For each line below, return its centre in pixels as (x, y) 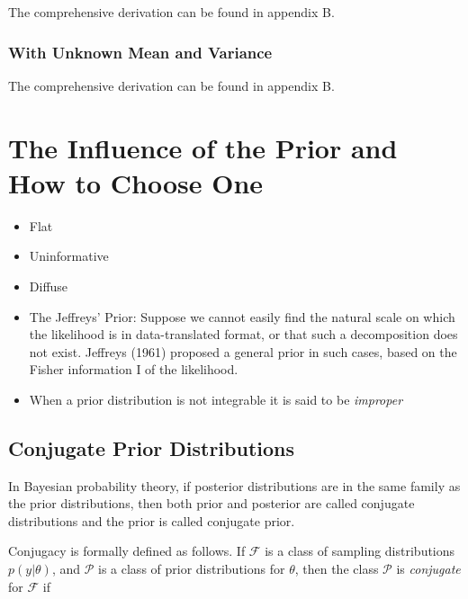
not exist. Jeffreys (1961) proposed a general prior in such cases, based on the (243, 351)
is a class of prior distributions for (192, 569)
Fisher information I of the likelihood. (134, 369)
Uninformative (69, 256)
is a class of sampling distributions (360, 551)
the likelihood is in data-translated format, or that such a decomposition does (243, 334)
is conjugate (428, 569)
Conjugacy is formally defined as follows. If (127, 551)
